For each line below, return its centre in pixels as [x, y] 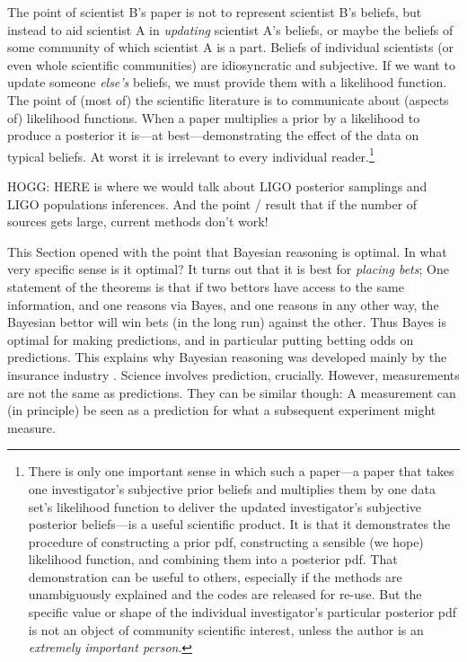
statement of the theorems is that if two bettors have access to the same [206, 286]
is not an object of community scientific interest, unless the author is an [226, 629]
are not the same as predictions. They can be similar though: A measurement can [232, 392]
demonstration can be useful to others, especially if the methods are [215, 576]
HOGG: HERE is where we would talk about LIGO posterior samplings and [217, 186]
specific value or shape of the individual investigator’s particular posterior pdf [242, 612]
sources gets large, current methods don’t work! [138, 221]
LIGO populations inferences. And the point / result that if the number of [212, 203]
